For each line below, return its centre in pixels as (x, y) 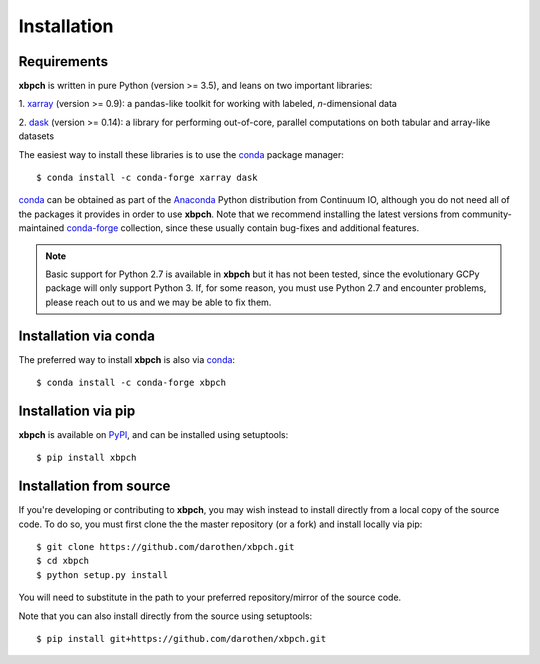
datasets (36, 136)
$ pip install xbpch (86, 458)
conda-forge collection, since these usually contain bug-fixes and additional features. (243, 228)
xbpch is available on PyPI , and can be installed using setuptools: (153, 434)
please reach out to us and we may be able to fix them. (158, 302)
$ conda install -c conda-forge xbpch (131, 383)
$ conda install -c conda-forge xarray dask (147, 178)
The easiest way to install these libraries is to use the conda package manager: (181, 154)
